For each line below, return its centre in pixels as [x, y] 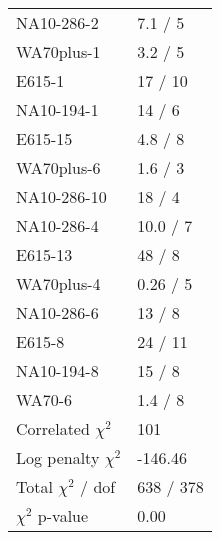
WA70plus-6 [58, 167]
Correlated [53, 428]
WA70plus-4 [58, 283]
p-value [63, 515]
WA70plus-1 [58, 51]
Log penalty [58, 457]
